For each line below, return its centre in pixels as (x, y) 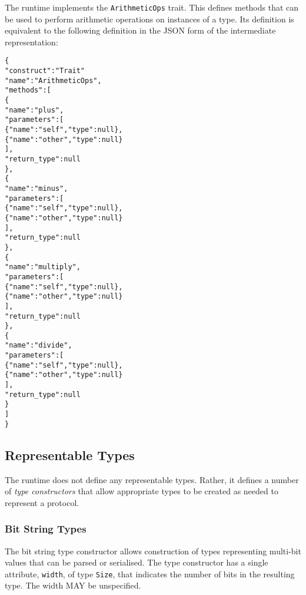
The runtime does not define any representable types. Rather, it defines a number (152, 479)
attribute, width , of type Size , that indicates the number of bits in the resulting (150, 573)
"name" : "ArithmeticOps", (53, 80)
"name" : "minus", (36, 188)
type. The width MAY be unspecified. (73, 585)
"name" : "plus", (34, 110)
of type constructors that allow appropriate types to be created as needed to (142, 491)
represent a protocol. (42, 502)
